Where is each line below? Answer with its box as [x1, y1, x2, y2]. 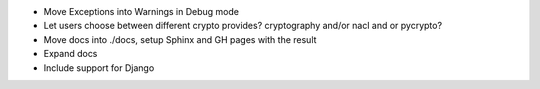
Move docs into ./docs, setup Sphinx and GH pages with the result [43, 33, 317, 45]
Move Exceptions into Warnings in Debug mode [43, 6, 240, 17]
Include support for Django [43, 61, 155, 74]
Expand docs [43, 48, 98, 60]
